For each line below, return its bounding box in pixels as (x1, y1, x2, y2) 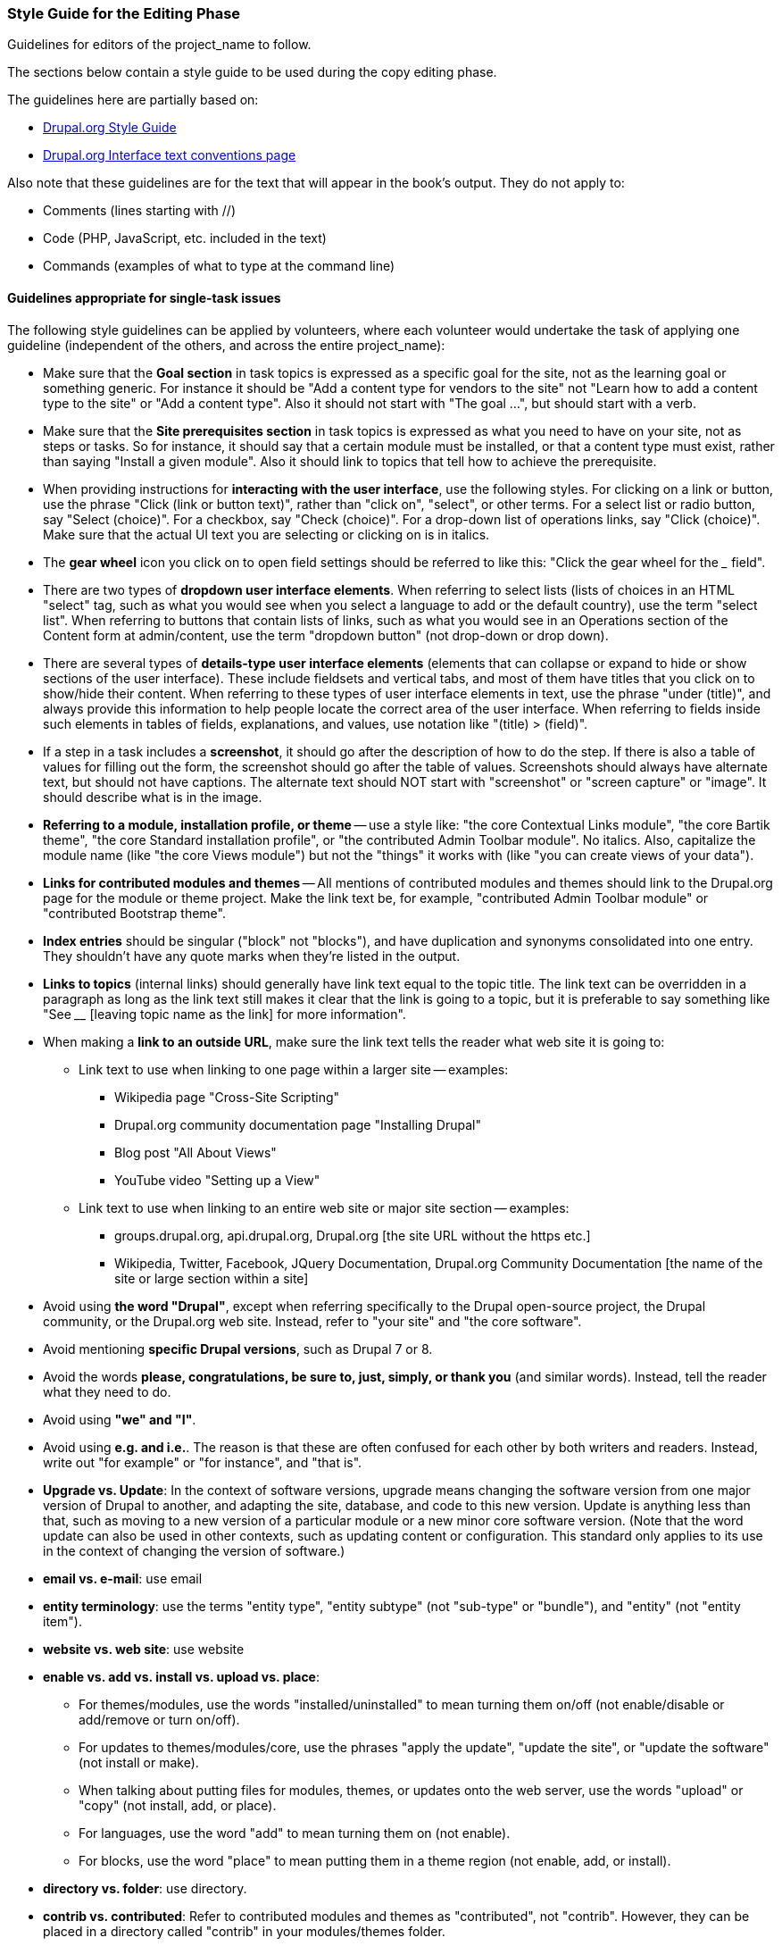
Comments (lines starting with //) (43, 203, 236, 219)
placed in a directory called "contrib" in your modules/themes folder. (43, 1923, 445, 1939)
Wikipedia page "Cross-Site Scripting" (114, 1089, 340, 1105)
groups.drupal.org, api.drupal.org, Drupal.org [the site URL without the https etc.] (114, 1227, 591, 1243)
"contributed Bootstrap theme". (43, 905, 226, 921)
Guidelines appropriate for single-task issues (7, 289, 281, 305)
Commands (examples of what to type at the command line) (43, 258, 395, 274)
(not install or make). (79, 1754, 199, 1770)
